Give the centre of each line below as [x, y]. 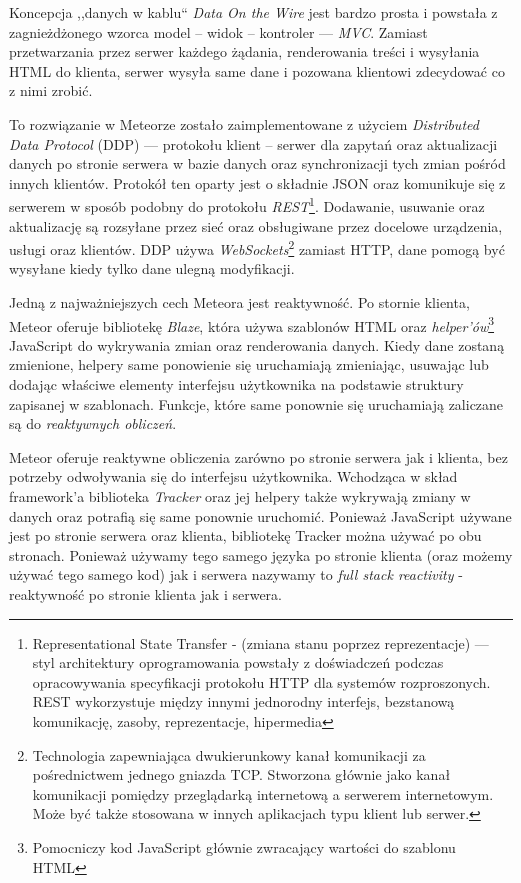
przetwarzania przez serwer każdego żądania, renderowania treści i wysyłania [244, 51]
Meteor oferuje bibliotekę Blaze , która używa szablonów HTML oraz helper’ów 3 [252, 324]
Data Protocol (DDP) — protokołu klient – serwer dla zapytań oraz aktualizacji [253, 143]
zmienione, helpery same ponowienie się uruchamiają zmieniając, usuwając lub [249, 364]
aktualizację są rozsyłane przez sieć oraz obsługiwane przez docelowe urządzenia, [256, 225]
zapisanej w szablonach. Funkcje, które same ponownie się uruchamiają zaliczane [256, 403]
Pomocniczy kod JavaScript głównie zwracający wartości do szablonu [244, 846]
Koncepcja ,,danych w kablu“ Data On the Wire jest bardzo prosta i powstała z [253, 12]
